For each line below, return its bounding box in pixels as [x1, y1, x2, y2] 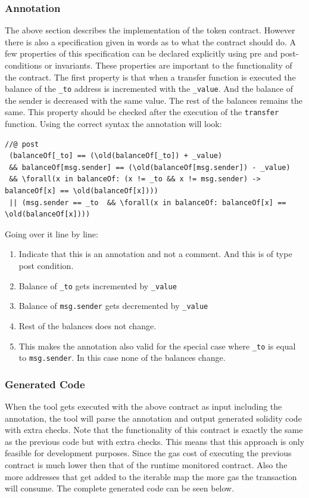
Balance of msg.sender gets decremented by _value [18, 299, 208, 312]
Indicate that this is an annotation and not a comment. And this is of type [18, 248, 292, 260]
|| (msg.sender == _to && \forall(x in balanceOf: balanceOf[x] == [9, 198, 286, 207]
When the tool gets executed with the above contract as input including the [5, 400, 282, 413]
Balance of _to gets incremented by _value [18, 279, 177, 292]
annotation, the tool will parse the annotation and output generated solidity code [5, 412, 302, 424]
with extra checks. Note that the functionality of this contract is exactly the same [5, 423, 303, 436]
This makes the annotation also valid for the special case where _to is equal [18, 339, 296, 352]
